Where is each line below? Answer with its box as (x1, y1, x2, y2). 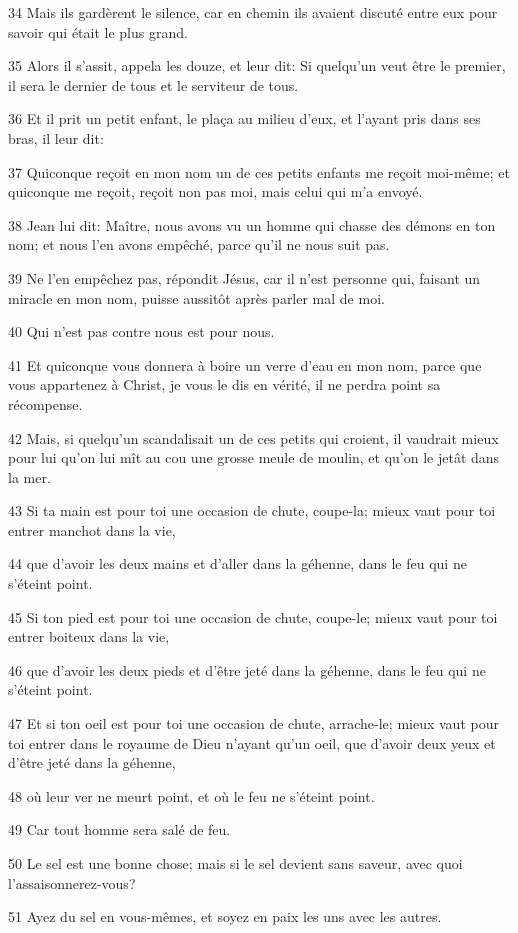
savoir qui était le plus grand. (8, 21, 188, 42)
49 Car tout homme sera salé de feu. (8, 819, 231, 840)
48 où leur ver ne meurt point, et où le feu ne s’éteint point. (8, 785, 375, 806)
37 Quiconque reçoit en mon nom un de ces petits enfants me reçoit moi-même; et (8, 161, 510, 182)
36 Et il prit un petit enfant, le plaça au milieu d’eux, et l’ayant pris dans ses (8, 108, 481, 129)
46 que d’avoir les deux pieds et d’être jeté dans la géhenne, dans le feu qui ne (8, 659, 486, 680)
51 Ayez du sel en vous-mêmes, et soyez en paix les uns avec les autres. (8, 906, 442, 927)
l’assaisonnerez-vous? (8, 872, 136, 893)
